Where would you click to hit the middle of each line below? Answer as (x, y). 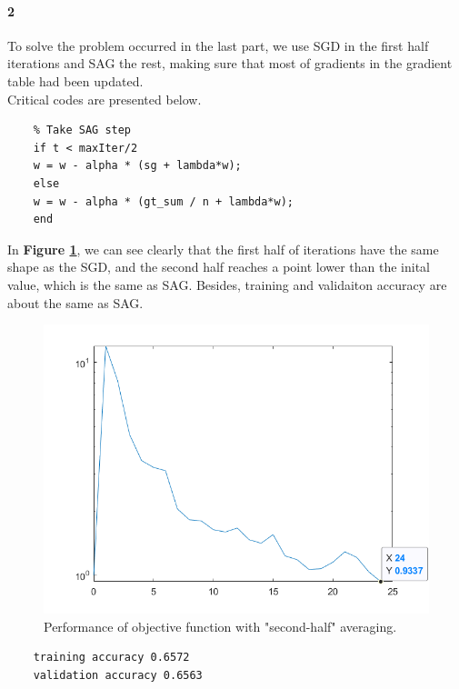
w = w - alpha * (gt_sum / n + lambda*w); (163, 201)
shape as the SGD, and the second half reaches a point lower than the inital (219, 267)
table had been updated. (75, 80)
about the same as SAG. (75, 302)
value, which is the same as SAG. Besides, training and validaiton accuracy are (227, 284)
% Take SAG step (82, 130)
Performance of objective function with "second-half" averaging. (220, 626)
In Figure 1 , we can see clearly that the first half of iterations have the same (223, 249)
